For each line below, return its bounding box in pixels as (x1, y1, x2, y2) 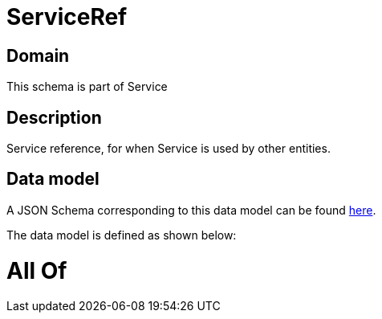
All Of (6, 256, 67, 284)
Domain (6, 45, 70, 66)
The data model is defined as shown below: (6, 227, 237, 242)
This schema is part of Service (6, 80, 168, 94)
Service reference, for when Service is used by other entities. (6, 141, 331, 156)
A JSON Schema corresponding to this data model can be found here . (6, 202, 376, 217)
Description (6, 107, 102, 128)
